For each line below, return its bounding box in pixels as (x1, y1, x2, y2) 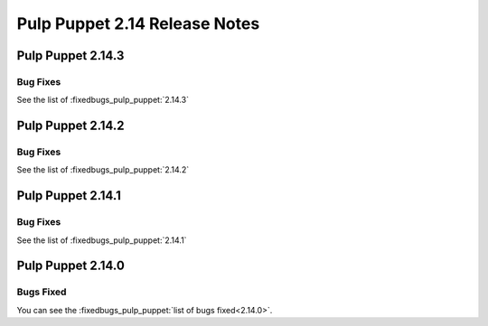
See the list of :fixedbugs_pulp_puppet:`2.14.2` (16, 164, 190, 175)
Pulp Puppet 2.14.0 (16, 258, 126, 274)
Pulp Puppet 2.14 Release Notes (16, 14, 260, 33)
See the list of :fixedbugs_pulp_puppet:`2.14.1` (16, 235, 187, 246)
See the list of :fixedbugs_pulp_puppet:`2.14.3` (16, 95, 190, 106)
